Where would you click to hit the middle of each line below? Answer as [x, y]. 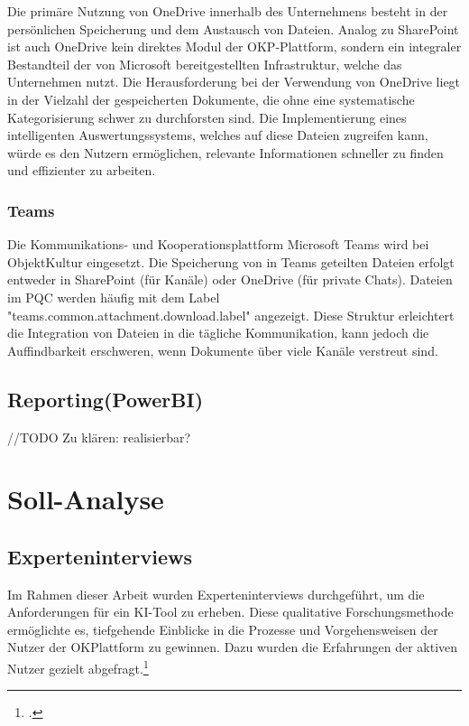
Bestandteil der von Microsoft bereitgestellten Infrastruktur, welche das [205, 64]
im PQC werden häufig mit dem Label [114, 297]
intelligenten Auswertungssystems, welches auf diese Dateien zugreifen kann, [218, 135]
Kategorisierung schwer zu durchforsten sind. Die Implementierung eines [207, 117]
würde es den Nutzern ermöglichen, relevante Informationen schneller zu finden [225, 152]
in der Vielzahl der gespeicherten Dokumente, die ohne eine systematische [211, 99]
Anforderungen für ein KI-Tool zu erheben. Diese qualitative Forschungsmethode [230, 612]
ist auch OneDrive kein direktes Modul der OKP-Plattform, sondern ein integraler [234, 47]
